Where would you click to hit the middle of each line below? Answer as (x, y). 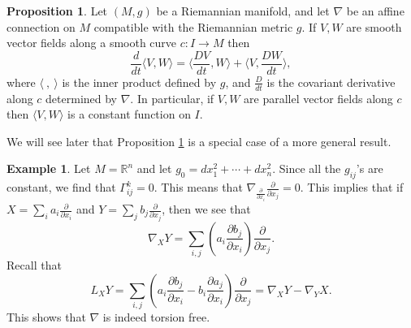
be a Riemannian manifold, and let (243, 11)
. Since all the (307, 168)
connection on (41, 26)
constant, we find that (61, 187)
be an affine (375, 11)
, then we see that (206, 209)
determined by (82, 98)
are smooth (374, 26)
